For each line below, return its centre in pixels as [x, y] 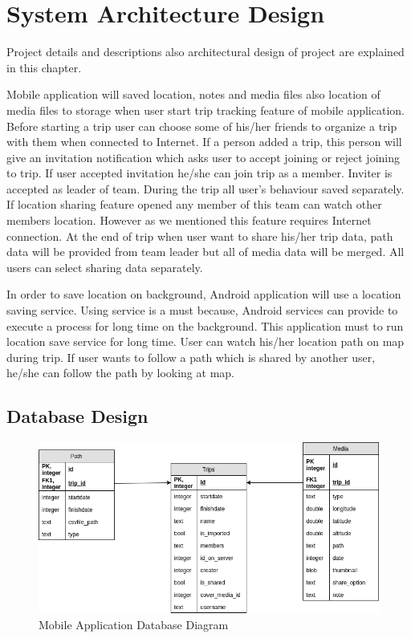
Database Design [77, 416]
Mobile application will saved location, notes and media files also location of [193, 94]
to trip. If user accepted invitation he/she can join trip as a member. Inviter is [199, 173]
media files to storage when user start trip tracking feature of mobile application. [205, 110]
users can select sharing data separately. [105, 267]
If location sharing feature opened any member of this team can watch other [194, 204]
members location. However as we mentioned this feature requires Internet [189, 220]
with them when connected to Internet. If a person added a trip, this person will [204, 142]
